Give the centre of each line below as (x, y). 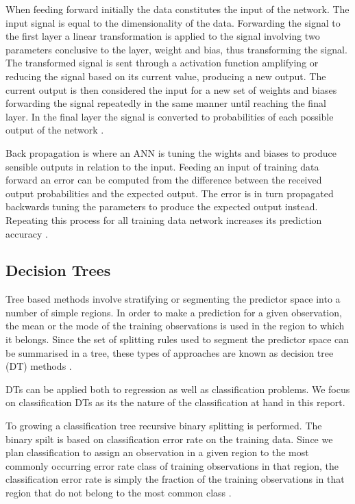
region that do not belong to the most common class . (119, 493)
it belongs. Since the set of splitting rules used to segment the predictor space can (177, 339)
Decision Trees (58, 270)
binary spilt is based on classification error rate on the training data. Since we (169, 439)
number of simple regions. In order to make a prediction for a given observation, (174, 312)
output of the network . (55, 130)
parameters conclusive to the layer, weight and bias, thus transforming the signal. (176, 49)
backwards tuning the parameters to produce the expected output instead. (162, 206)
